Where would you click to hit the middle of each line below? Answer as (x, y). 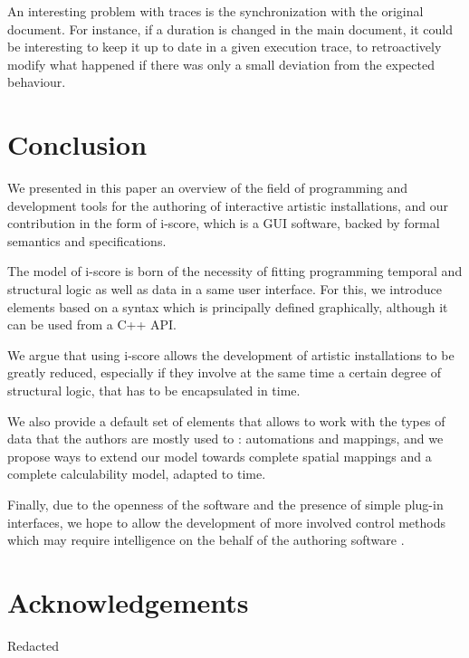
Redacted (33, 645)
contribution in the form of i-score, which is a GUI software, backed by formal (224, 223)
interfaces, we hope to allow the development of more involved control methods (227, 522)
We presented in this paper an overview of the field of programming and (208, 188)
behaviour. (37, 82)
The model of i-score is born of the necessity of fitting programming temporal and (235, 271)
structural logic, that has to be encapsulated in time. (154, 391)
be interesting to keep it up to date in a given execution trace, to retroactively (225, 47)
